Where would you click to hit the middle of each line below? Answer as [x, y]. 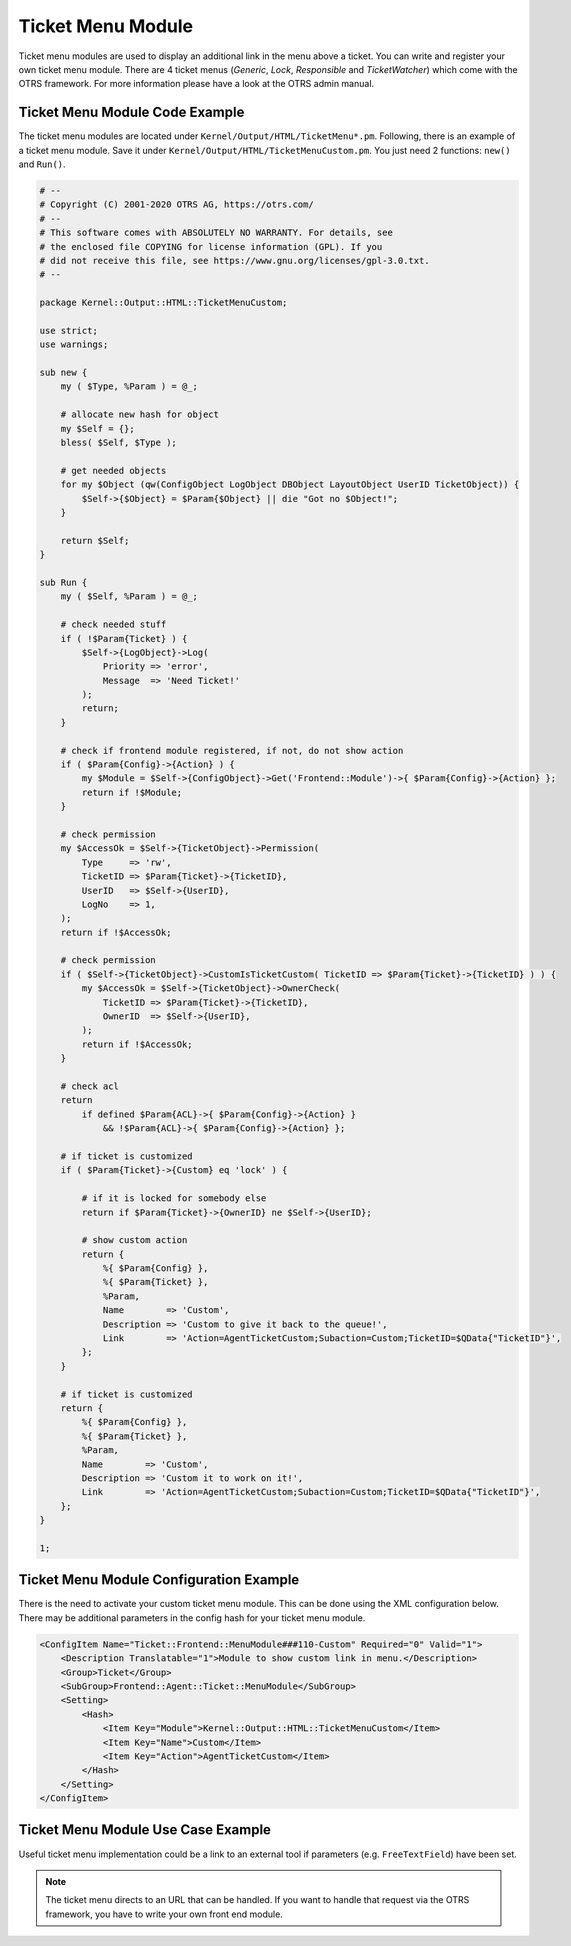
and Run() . [42, 164]
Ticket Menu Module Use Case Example [145, 1830]
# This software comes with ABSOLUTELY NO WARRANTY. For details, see [216, 233]
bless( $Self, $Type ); [118, 443]
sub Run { [63, 582]
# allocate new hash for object [140, 414]
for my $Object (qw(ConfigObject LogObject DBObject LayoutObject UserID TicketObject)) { [290, 484]
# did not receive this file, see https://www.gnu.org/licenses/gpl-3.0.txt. [234, 260]
